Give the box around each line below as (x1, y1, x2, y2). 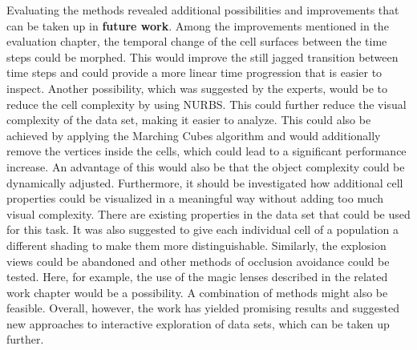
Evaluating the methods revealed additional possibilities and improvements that (6, 2, 399, 18)
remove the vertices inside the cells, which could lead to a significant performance (6, 143, 407, 159)
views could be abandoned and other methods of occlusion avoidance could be (6, 252, 390, 269)
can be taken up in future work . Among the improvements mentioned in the (6, 17, 389, 34)
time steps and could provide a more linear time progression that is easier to (6, 64, 383, 81)
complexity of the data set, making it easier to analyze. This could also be (6, 111, 371, 128)
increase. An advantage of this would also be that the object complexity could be (6, 158, 405, 175)
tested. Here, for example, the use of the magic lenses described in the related (6, 268, 388, 285)
